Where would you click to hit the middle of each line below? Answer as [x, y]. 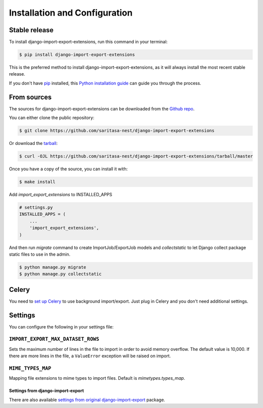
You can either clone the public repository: [52, 118]
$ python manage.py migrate [53, 267]
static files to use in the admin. [40, 254]
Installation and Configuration [71, 13]
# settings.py [36, 207]
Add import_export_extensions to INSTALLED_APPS [61, 195]
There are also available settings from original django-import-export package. [87, 400]
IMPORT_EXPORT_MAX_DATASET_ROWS [54, 339]
